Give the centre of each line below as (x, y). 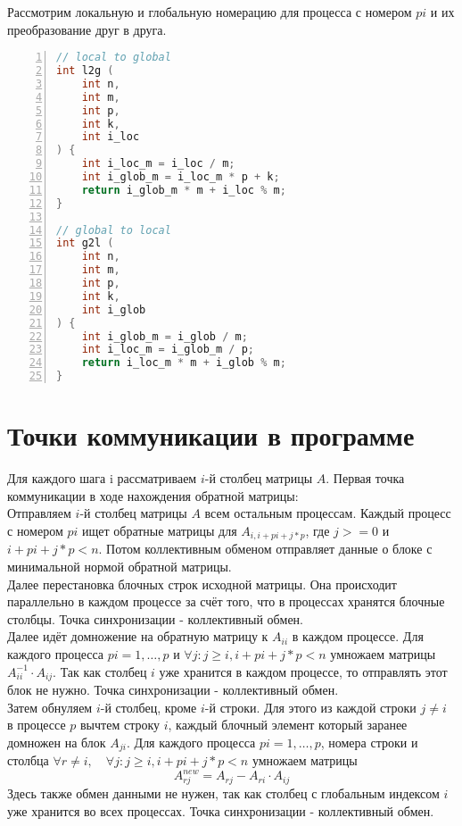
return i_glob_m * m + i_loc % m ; (184, 190)
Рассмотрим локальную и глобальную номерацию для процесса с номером (210, 12)
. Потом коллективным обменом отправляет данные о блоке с (265, 549)
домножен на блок (57, 742)
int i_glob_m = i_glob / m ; (165, 336)
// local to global (114, 58)
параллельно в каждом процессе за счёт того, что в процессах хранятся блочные (226, 601)
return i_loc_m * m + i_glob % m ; (184, 363)
